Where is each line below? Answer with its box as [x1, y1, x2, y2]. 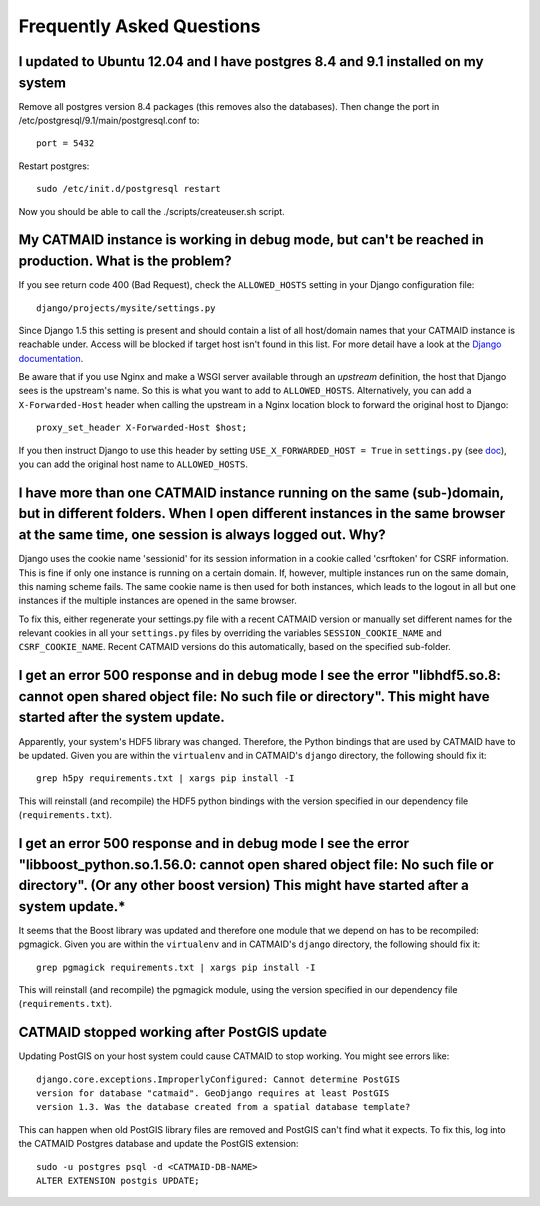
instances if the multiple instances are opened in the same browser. [18, 595, 297, 607]
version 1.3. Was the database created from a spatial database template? [36, 1101, 411, 1113]
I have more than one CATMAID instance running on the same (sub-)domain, [18, 484, 504, 501]
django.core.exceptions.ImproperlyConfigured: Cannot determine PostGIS [36, 1073, 400, 1085]
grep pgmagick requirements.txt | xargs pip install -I [36, 961, 316, 973]
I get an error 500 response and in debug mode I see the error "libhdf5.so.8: [18, 667, 502, 684]
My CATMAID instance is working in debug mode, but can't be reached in [18, 231, 484, 249]
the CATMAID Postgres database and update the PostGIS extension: [18, 1138, 299, 1150]
